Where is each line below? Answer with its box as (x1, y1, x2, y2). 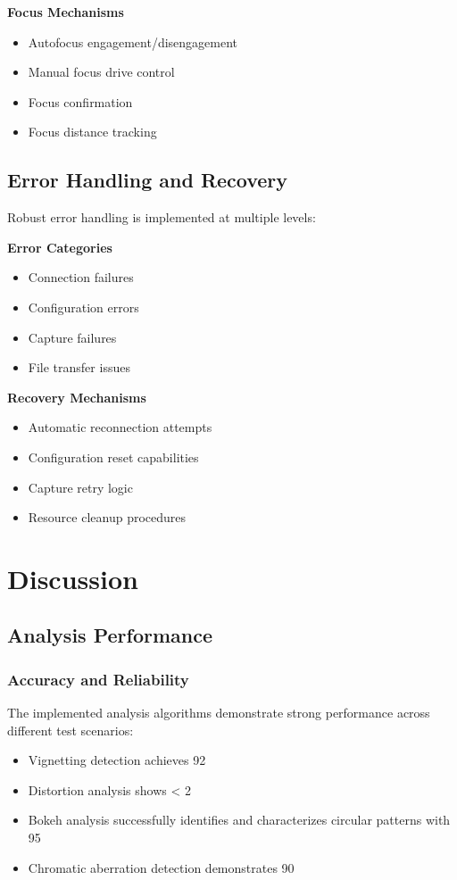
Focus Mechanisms (7, 3, 124, 21)
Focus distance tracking (28, 122, 157, 141)
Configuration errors (28, 297, 139, 316)
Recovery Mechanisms (7, 387, 146, 406)
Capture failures (28, 328, 117, 346)
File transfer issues (28, 358, 130, 377)
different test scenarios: (7, 720, 134, 739)
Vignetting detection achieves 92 (28, 751, 206, 769)
